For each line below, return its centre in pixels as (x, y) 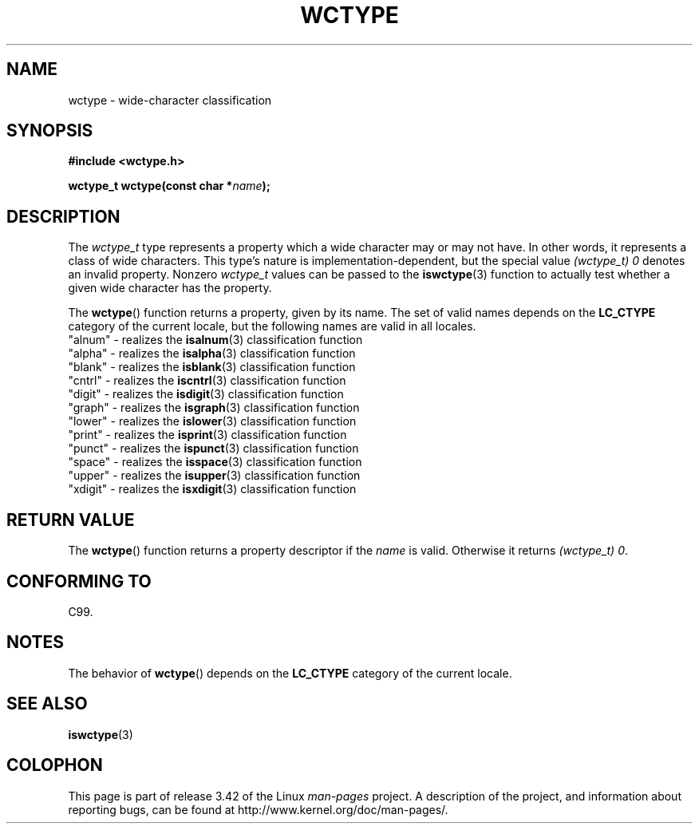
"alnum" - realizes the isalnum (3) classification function (215, 340)
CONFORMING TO (79, 581)
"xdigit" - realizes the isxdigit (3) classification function (212, 489)
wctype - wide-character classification (170, 100)
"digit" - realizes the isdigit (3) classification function (206, 394)
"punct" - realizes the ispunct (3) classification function (213, 449)
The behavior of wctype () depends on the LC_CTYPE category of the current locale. (290, 673)
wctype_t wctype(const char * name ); (169, 186)
